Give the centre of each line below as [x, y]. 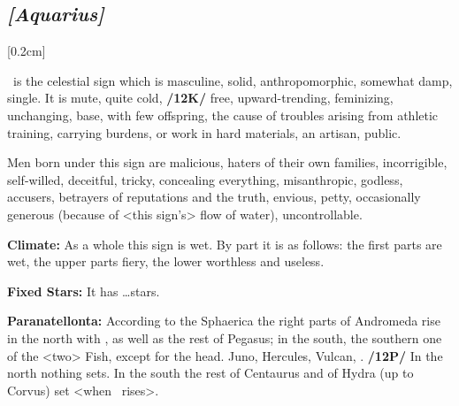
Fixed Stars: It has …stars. [84, 291]
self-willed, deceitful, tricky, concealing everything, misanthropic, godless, [205, 179]
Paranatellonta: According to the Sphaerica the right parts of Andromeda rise [224, 321]
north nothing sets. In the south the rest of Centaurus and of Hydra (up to [210, 373]
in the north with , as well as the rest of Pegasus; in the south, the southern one [225, 337]
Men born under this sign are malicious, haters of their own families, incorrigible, [227, 162]
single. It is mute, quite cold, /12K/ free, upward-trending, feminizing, [200, 98]
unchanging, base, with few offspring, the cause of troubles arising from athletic [223, 115]
